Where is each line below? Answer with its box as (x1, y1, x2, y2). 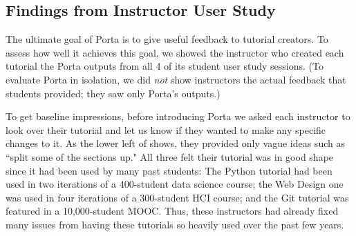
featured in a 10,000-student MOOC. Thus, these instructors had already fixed (6, 204, 339, 218)
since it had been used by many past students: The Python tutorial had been (6, 163, 332, 177)
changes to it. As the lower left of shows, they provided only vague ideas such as (6, 136, 345, 150)
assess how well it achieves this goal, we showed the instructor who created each (6, 45, 344, 59)
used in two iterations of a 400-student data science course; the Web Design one (6, 177, 344, 191)
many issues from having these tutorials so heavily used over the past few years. (6, 217, 344, 231)
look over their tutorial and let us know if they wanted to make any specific (6, 122, 326, 137)
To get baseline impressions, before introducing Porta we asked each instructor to (6, 109, 350, 124)
